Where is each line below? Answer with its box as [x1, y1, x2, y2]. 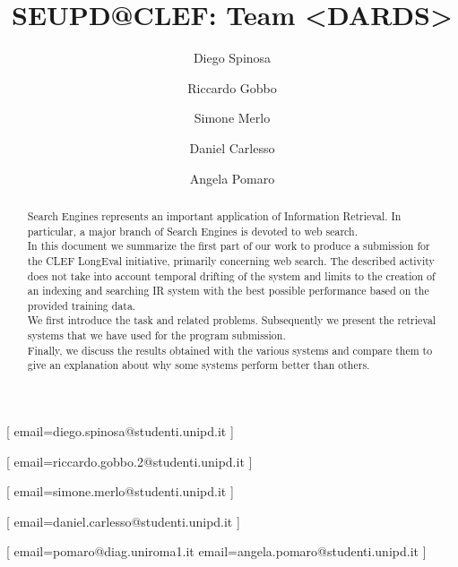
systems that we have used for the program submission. [27, 328, 286, 343]
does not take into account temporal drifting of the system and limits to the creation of [27, 268, 436, 283]
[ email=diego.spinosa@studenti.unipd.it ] [6, 422, 234, 441]
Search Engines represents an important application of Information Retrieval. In [27, 208, 402, 223]
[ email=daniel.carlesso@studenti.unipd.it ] [6, 511, 240, 530]
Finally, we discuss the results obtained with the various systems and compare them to [27, 342, 433, 357]
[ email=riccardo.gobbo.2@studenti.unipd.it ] [6, 451, 253, 470]
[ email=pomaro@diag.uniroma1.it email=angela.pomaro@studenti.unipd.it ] [6, 542, 427, 561]
